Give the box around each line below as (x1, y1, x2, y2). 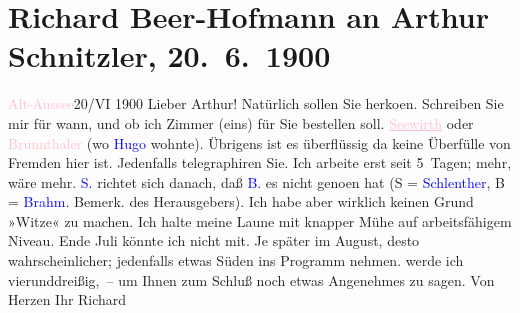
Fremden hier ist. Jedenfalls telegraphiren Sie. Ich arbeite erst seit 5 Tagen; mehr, (8, 152, 512, 173)
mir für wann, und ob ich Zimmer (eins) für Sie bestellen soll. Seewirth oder (8, 112, 474, 133)
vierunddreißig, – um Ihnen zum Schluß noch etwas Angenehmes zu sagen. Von (8, 269, 495, 290)
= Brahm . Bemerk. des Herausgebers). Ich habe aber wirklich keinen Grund (8, 191, 474, 212)
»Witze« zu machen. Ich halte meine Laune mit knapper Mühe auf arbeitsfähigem (8, 210, 512, 231)
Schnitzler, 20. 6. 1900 (8, 35, 331, 76)
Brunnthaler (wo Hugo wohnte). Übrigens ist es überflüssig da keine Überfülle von (8, 132, 511, 153)
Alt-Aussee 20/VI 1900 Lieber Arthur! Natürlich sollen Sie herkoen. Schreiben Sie (8, 93, 504, 114)
